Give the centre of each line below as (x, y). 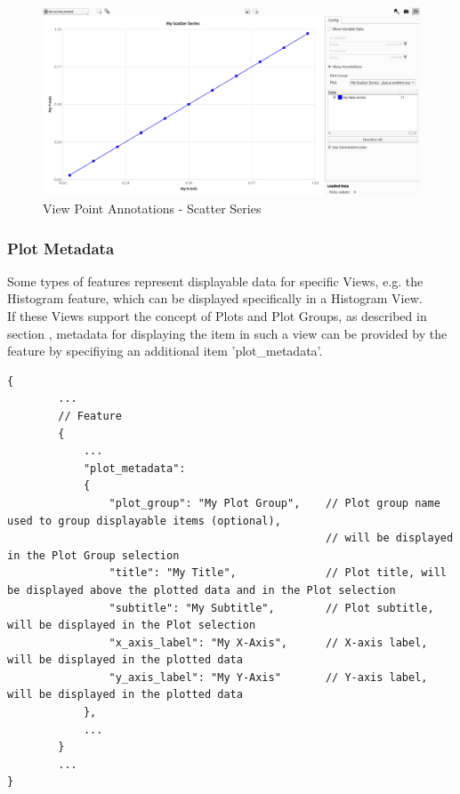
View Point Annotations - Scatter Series (152, 208)
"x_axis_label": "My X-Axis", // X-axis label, (268, 642)
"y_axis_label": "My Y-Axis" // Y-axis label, (268, 677)
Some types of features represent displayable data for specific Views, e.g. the (215, 281)
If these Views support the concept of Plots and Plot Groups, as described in (217, 316)
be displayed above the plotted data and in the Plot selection (202, 590)
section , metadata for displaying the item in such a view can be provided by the (227, 333)
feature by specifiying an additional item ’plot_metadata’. (165, 351)
